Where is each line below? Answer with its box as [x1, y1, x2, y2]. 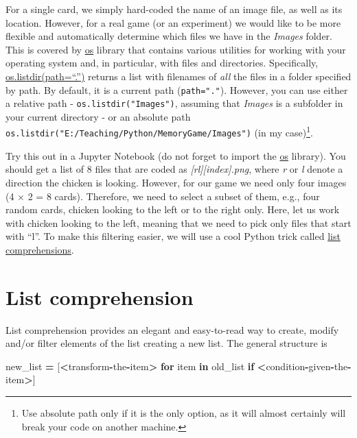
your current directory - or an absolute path [5, 109, 191, 123]
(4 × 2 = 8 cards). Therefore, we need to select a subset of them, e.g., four [5, 188, 320, 203]
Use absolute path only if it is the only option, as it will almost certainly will [21, 406, 346, 420]
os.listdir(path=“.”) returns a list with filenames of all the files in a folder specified [5, 69, 352, 83]
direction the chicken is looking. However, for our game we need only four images [5, 175, 347, 189]
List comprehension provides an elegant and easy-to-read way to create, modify [5, 322, 339, 337]
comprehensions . [5, 242, 74, 256]
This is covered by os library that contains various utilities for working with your [5, 42, 346, 56]
